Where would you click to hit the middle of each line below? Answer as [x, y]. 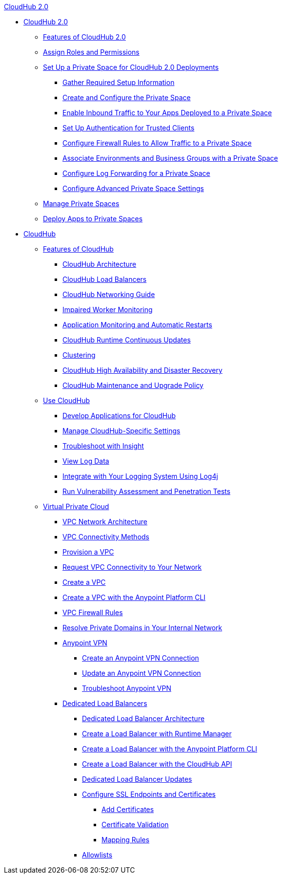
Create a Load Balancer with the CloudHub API [157, 764]
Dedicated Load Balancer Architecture [143, 718]
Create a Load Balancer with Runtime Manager [157, 734]
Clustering [79, 355]
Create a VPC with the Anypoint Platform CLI [134, 597]
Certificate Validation [135, 824]
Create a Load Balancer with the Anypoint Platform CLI [170, 749]
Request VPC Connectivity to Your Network [132, 567]
